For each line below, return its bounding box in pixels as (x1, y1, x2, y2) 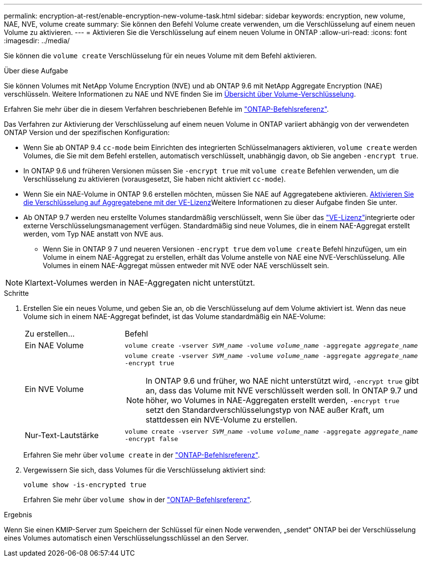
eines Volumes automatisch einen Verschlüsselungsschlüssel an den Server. (4, 534, 248, 542)
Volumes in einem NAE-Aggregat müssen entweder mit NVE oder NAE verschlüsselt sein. (43, 261, 329, 270)
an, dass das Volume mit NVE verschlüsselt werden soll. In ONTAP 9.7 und (145, 386, 418, 395)
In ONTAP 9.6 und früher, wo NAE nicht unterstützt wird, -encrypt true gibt (145, 376, 419, 386)
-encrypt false (124, 435, 178, 442)
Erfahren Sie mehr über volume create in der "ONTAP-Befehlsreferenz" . (23, 451, 260, 459)
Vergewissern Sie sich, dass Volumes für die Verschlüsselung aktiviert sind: (23, 466, 266, 474)
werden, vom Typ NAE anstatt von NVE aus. (23, 230, 164, 238)
